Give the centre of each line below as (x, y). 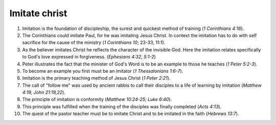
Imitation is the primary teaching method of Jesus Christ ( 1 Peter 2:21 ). (96, 78)
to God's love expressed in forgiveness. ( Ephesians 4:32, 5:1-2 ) (89, 57)
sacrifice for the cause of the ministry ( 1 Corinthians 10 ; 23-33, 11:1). (94, 43)
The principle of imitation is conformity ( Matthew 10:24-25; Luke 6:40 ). (97, 100)
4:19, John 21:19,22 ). (44, 92)
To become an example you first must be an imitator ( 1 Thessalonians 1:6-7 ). (103, 71)
